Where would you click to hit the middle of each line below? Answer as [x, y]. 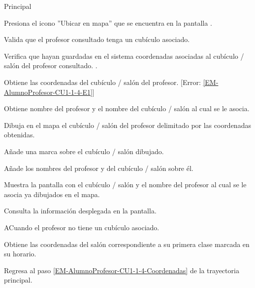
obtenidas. [19, 135]
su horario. [20, 254]
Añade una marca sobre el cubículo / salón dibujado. [84, 151]
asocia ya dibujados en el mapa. [52, 194]
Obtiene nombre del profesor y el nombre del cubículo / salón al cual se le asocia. [127, 108]
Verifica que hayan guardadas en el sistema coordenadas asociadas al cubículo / [124, 56]
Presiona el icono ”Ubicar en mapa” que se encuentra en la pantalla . [108, 22]
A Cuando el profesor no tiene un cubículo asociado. [82, 227]
